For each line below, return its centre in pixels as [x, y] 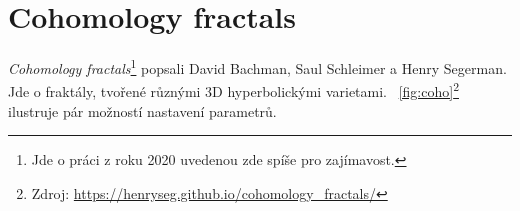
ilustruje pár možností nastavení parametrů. [142, 110]
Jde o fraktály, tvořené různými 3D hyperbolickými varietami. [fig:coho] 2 [233, 90]
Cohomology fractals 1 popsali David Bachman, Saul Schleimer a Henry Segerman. [257, 66]
